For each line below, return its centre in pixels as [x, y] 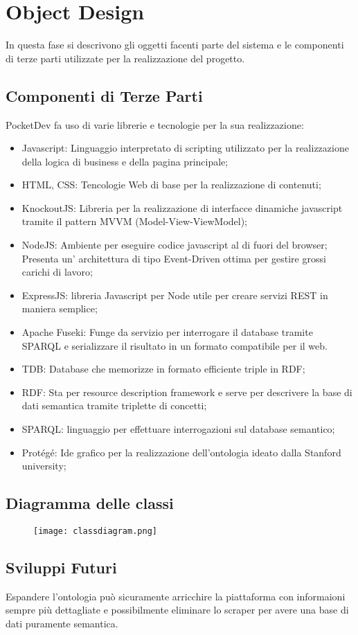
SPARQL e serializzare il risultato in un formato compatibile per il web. [174, 345]
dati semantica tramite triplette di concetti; [114, 405]
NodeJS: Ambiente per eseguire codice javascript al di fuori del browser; [174, 245]
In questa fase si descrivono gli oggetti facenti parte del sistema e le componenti [175, 45]
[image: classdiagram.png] [95, 531]
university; [44, 466]
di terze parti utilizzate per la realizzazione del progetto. [125, 58]
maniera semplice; [60, 308]
